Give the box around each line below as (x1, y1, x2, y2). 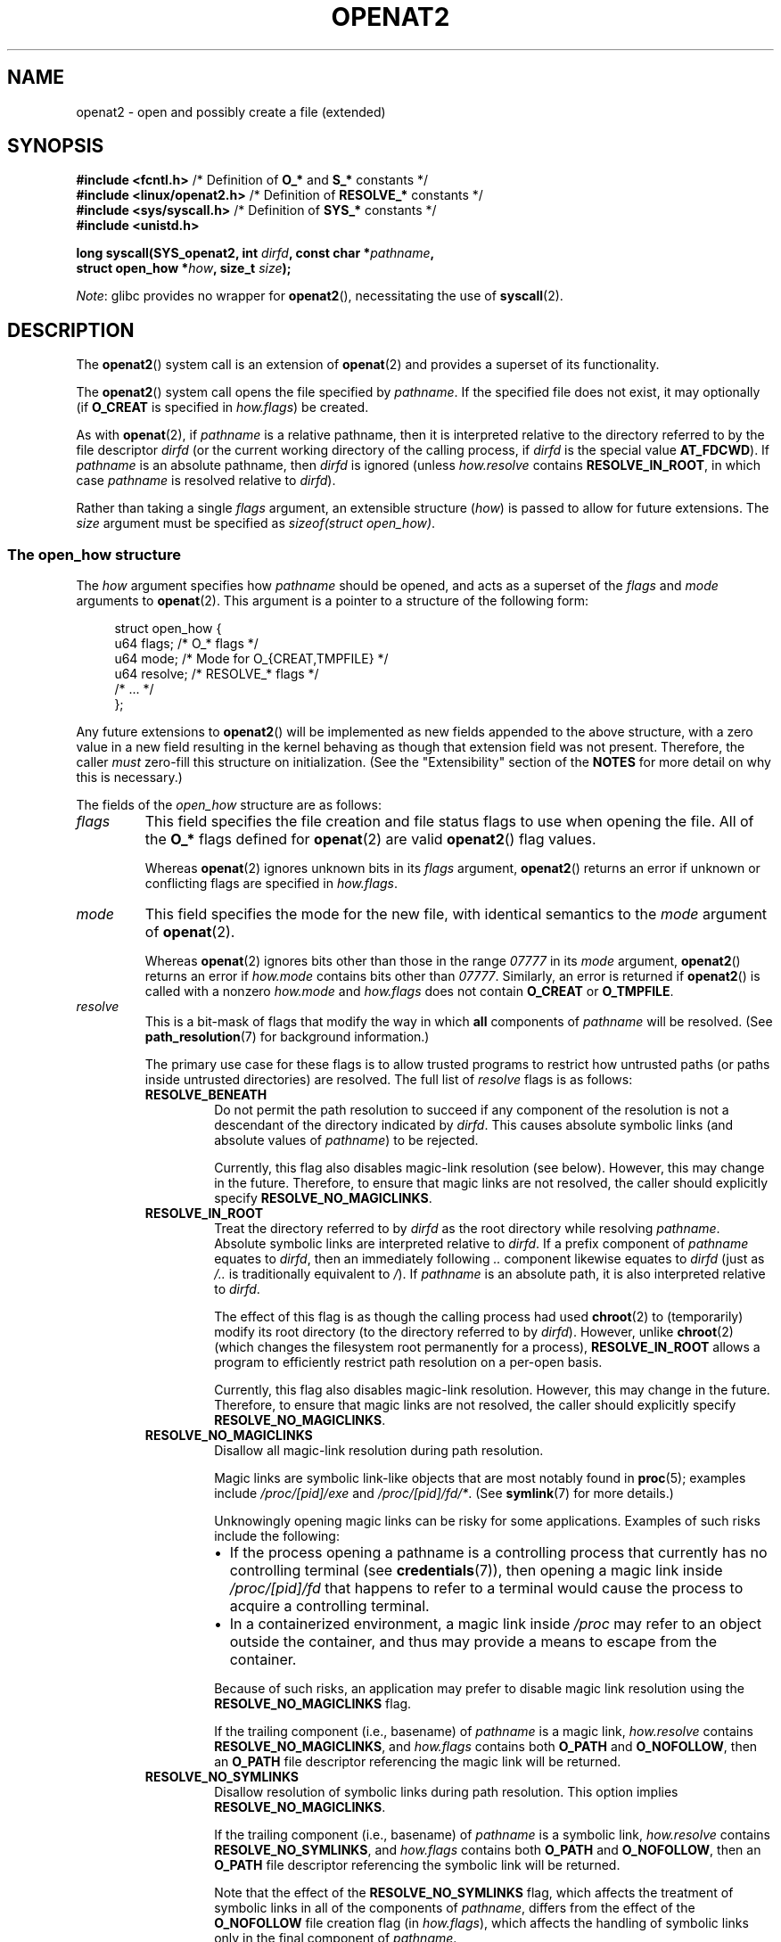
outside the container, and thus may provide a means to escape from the (229, 1633, 717, 1651)
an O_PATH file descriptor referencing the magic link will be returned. (214, 1754, 621, 1770)
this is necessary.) (76, 769, 183, 786)
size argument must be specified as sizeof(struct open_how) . (76, 515, 436, 531)
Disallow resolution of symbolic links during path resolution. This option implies (214, 1784, 678, 1800)
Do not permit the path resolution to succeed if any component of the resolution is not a (214, 1102, 729, 1118)
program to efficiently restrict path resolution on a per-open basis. (214, 1354, 603, 1370)
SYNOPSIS (7, 135, 104, 158)
